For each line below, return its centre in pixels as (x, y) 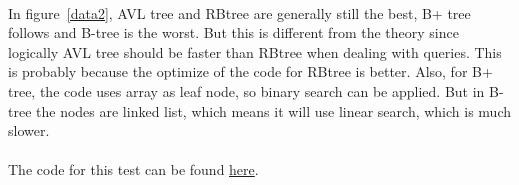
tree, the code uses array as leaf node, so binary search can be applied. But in (246, 90)
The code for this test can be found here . (133, 169)
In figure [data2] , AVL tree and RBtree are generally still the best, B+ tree (239, 12)
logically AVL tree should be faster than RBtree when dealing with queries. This (255, 51)
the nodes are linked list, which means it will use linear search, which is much (274, 110)
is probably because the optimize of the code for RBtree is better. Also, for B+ (250, 71)
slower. (29, 130)
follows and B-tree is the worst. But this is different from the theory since (233, 32)
